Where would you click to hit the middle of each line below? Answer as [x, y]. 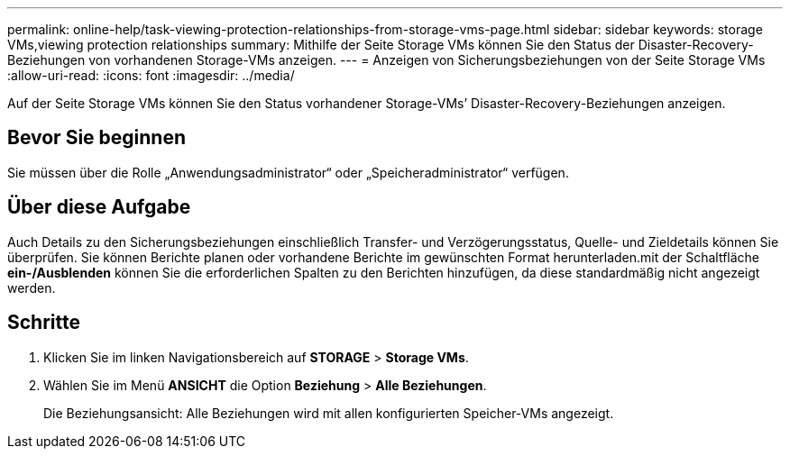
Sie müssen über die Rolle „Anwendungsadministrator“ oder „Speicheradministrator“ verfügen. [288, 172]
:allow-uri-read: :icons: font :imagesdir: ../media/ [151, 75]
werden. [32, 287]
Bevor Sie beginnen [97, 138]
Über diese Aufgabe [99, 207]
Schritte [44, 323]
